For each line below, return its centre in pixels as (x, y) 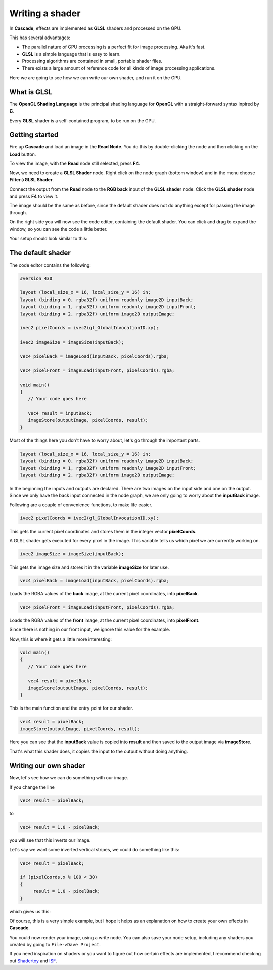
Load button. (23, 154)
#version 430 (36, 278)
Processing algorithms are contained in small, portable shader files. (92, 61)
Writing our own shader (47, 766)
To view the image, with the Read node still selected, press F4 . (75, 163)
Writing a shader (45, 13)
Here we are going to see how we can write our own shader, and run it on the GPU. (96, 77)
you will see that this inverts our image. (50, 840)
